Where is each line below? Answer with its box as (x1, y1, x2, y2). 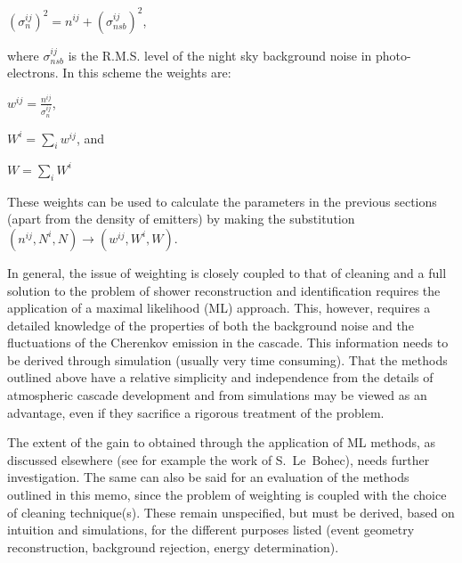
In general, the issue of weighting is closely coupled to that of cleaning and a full (7, 263, 447, 281)
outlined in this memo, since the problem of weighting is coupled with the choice (7, 485, 447, 504)
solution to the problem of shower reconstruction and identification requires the (7, 281, 441, 299)
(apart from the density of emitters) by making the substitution (7, 209, 355, 228)
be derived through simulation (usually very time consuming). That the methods (7, 350, 448, 369)
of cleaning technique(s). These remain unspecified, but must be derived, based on (7, 502, 455, 521)
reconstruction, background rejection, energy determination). (7, 537, 339, 556)
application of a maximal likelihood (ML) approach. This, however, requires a (7, 298, 431, 317)
